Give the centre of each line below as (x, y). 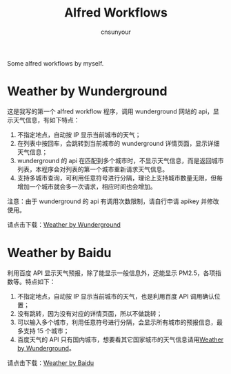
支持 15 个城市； (46, 330)
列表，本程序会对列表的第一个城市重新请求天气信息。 (93, 169)
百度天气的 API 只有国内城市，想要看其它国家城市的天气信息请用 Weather (120, 339)
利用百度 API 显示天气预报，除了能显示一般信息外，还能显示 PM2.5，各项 (111, 273)
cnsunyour (116, 32)
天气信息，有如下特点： (46, 120)
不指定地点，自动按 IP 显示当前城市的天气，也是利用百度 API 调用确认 (116, 296)
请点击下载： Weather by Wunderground (64, 224)
